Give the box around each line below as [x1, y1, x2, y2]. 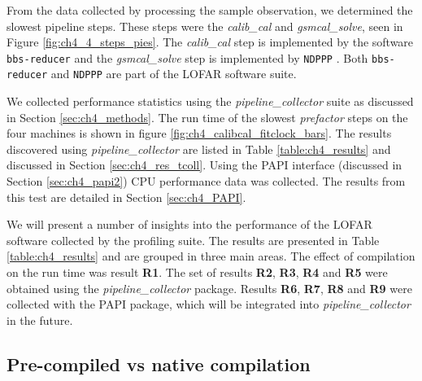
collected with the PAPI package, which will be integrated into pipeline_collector [7, 296, 411, 313]
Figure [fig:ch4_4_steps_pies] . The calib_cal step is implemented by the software [7, 33, 414, 50]
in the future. [7, 311, 73, 328]
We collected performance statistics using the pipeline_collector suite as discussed [7, 93, 414, 110]
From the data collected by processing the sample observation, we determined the [7, 2, 413, 18]
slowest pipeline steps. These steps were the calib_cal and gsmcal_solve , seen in [7, 17, 403, 34]
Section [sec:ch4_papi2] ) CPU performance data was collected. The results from [7, 173, 406, 190]
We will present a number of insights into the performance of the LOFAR [7, 216, 372, 233]
